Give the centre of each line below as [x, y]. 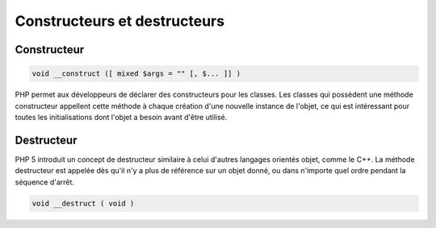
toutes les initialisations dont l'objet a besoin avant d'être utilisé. [121, 117]
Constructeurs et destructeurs [120, 21]
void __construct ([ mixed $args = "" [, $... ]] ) [136, 74]
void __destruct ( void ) [83, 203]
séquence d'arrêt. [44, 182]
